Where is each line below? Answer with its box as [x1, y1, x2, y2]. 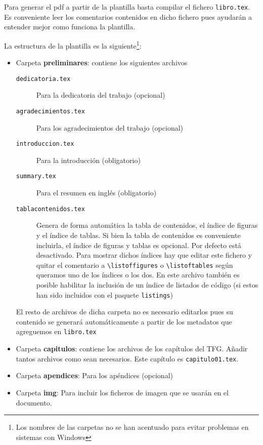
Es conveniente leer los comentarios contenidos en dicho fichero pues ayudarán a [4, 11, 252, 22]
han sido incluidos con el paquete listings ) [36, 289, 173, 300]
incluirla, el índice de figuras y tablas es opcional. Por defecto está [36, 239, 241, 250]
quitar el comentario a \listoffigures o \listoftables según [36, 259, 233, 270]
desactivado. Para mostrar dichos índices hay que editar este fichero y [36, 250, 252, 260]
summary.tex [16, 173, 56, 180]
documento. [16, 397, 52, 408]
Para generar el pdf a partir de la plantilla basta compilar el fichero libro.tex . [4, 2, 250, 12]
